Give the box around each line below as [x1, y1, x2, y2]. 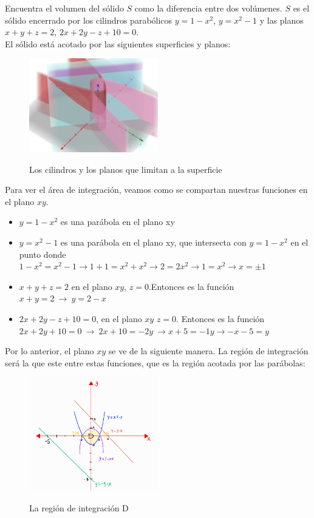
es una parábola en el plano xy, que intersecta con [60, 235, 247, 248]
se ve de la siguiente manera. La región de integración [108, 345, 309, 357]
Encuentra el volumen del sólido [5, 2, 124, 14]
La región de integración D [29, 501, 129, 514]
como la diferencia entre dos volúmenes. [134, 2, 282, 14]
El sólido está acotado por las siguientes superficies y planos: [5, 37, 231, 50]
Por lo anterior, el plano [5, 345, 94, 357]
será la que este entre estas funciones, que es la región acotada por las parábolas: [5, 356, 305, 369]
